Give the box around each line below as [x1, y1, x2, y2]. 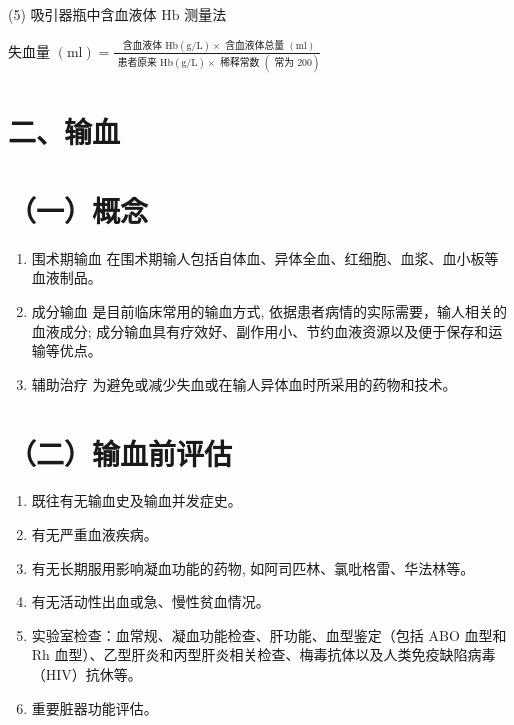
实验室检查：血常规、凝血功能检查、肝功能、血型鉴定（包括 [31, 624, 424, 645]
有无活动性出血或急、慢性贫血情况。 [31, 591, 270, 612]
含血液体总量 [225, 40, 285, 51]
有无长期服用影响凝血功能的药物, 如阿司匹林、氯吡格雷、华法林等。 [31, 557, 475, 578]
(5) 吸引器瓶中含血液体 [8, 4, 157, 24]
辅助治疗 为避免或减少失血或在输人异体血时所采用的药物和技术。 [31, 373, 457, 394]
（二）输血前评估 [8, 432, 233, 473]
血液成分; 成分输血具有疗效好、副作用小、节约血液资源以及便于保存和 [31, 320, 489, 341]
